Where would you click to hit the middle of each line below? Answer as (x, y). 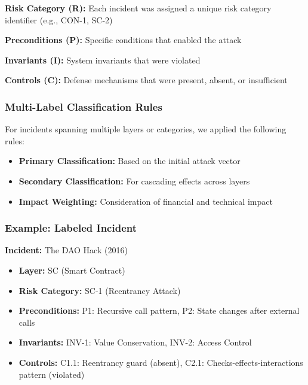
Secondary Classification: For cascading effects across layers (134, 181)
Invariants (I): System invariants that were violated (103, 60)
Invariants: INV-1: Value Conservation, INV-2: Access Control (135, 342)
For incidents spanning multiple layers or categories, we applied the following (146, 129)
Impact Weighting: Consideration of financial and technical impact (146, 201)
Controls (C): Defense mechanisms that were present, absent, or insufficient (146, 80)
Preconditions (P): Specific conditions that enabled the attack (123, 40)
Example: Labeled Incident (71, 228)
